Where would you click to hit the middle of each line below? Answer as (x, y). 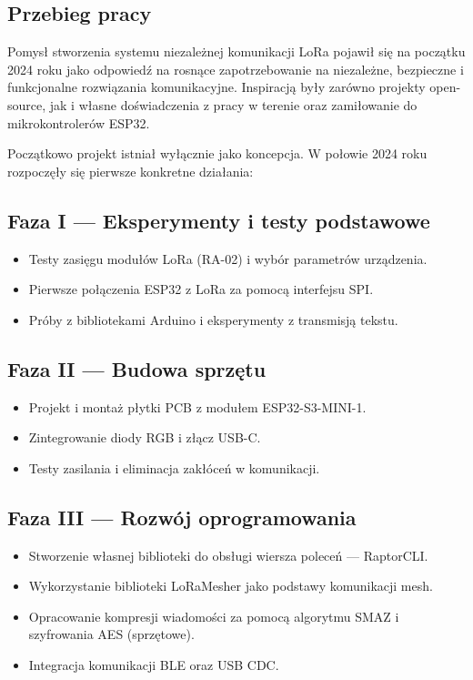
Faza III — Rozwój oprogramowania (182, 517)
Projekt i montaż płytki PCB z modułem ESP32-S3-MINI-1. (197, 406)
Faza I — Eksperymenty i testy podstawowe (219, 220)
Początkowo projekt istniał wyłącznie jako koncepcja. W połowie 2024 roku (217, 153)
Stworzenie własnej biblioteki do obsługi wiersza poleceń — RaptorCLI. (228, 555)
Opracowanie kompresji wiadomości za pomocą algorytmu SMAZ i (214, 616)
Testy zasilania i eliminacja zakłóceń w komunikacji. (174, 467)
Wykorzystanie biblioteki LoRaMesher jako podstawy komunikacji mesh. (231, 586)
